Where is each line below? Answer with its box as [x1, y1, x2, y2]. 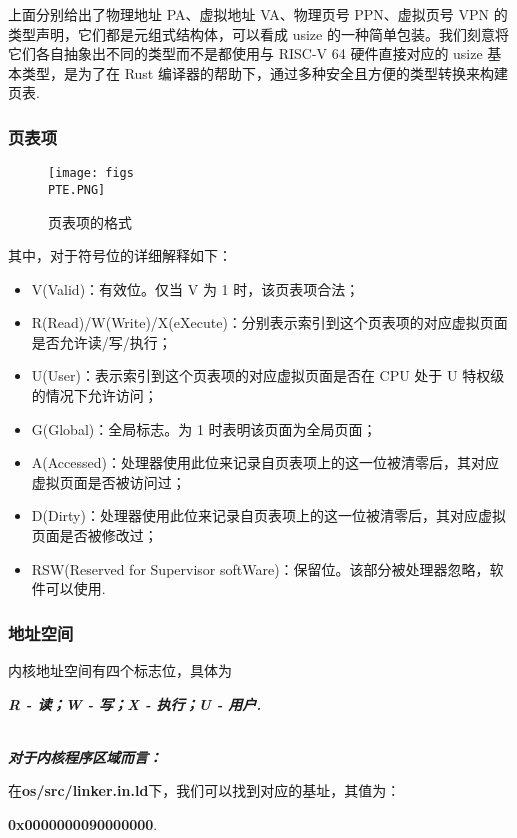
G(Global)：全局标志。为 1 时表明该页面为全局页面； [31, 418, 377, 439]
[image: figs [48, 166, 134, 181]
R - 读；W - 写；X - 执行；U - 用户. [8, 693, 262, 714]
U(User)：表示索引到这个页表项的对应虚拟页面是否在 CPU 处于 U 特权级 [31, 365, 505, 386]
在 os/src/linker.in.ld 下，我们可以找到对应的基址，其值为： [8, 780, 401, 801]
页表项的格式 [48, 211, 132, 232]
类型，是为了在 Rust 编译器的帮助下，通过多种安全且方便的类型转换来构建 [21, 62, 508, 83]
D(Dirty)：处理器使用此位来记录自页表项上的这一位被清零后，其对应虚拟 [31, 505, 506, 526]
